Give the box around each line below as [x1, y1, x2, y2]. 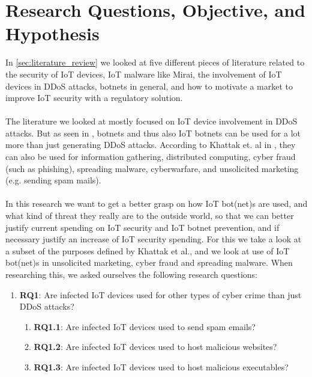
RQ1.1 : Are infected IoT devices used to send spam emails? [34, 320, 256, 333]
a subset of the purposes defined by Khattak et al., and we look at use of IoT [5, 244, 290, 257]
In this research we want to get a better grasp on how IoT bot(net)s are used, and [5, 197, 308, 210]
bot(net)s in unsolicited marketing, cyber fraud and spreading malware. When [5, 256, 293, 269]
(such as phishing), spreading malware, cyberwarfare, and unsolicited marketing [5, 162, 299, 174]
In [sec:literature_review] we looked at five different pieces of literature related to [5, 56, 305, 69]
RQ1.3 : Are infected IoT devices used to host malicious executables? [34, 360, 289, 373]
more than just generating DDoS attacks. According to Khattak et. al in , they [5, 138, 296, 151]
